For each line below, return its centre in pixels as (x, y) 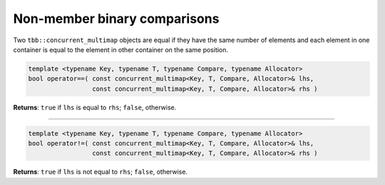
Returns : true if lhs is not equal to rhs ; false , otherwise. (101, 172)
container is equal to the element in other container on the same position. (120, 49)
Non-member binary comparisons (116, 19)
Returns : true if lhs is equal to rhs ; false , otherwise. (95, 107)
